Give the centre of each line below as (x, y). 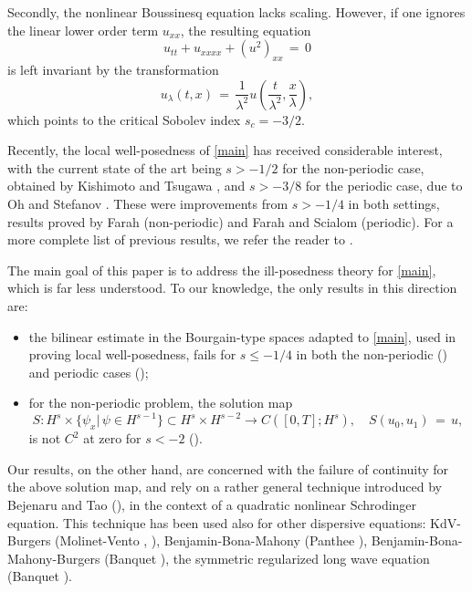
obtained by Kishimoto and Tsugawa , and (126, 186)
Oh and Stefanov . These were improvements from (148, 203)
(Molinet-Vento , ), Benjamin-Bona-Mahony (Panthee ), (211, 540)
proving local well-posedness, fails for (132, 354)
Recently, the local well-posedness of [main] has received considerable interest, (225, 150)
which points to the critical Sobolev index (124, 119)
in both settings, (394, 203)
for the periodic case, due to (384, 186)
